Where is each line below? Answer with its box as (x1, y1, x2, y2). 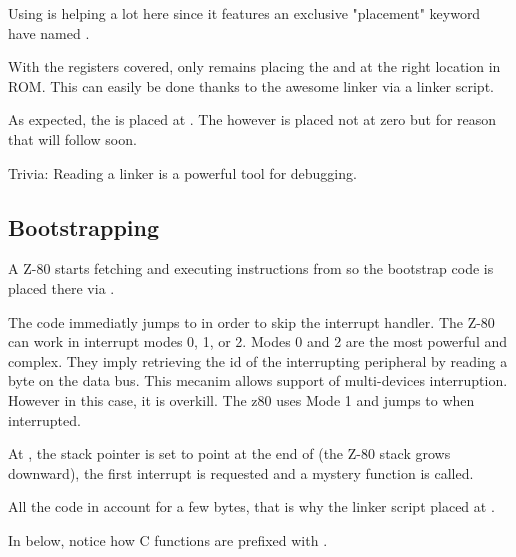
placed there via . (8, 277, 115, 298)
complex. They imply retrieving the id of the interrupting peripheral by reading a (8, 350, 508, 371)
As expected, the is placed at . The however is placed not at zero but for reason (8, 109, 497, 130)
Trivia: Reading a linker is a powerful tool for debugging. (8, 162, 357, 183)
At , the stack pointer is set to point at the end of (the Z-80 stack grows (8, 443, 451, 464)
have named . (8, 22, 90, 43)
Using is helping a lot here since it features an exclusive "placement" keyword (8, 3, 481, 23)
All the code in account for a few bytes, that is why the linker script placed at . (8, 496, 495, 517)
